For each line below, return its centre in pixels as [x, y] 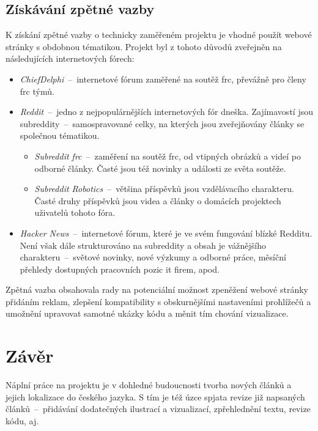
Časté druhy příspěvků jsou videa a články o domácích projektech [158, 200]
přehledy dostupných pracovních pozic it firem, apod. [120, 269]
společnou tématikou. [60, 135]
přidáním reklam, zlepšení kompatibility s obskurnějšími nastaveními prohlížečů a [158, 301]
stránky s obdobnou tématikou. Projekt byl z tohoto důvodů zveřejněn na [144, 46]
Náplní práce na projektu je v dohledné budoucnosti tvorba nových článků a [149, 385]
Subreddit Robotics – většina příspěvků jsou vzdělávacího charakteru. [164, 189]
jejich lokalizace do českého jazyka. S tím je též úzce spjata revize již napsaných [155, 396]
